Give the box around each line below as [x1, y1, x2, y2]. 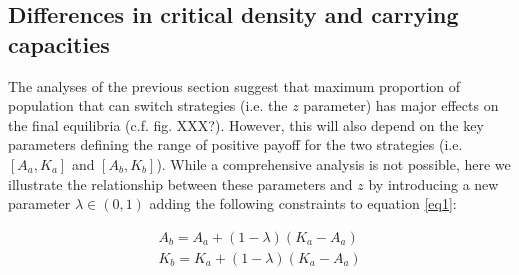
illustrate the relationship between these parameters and [8, 173, 353, 194]
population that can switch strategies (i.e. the [8, 95, 288, 116]
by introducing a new [368, 173, 499, 194]
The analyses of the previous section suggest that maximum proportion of [8, 75, 461, 96]
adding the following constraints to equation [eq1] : [149, 193, 457, 214]
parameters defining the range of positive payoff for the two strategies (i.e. [8, 134, 463, 155]
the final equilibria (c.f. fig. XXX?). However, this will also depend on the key [8, 114, 484, 135]
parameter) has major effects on [303, 95, 499, 116]
